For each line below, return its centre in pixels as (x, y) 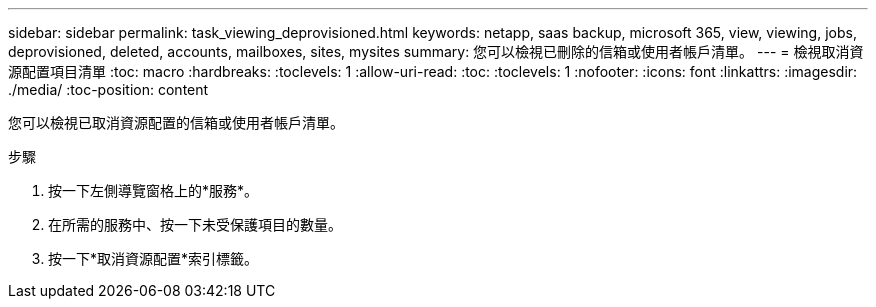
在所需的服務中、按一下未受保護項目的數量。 (195, 224)
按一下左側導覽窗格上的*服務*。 (153, 190)
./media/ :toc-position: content (108, 89)
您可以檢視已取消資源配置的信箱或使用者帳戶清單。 (176, 122)
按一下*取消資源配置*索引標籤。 (153, 258)
